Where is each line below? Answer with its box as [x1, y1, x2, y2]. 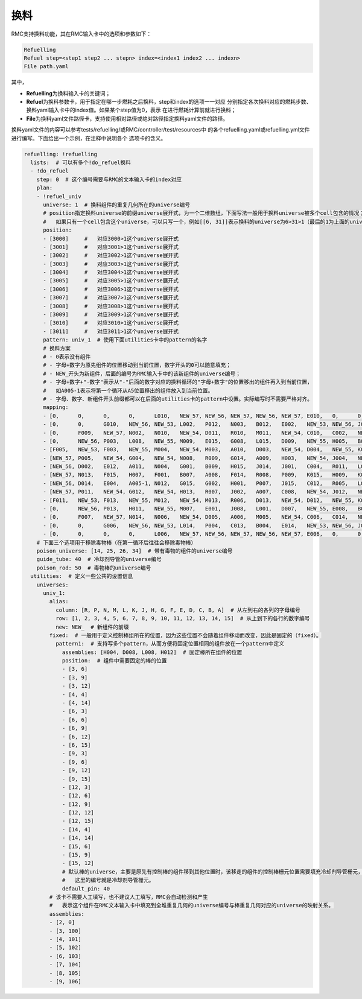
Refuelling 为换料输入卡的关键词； [26, 89, 111, 97]
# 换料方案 [43, 344, 71, 352]
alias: [49, 598, 69, 605]
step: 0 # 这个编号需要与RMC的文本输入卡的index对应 [36, 176, 182, 183]
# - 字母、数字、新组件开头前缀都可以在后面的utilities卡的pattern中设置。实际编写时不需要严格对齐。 [43, 395, 313, 402]
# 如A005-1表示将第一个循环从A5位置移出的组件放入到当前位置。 [43, 387, 214, 394]
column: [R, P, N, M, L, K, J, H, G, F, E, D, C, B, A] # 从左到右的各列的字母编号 [55, 606, 301, 614]
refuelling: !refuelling [24, 151, 98, 157]
